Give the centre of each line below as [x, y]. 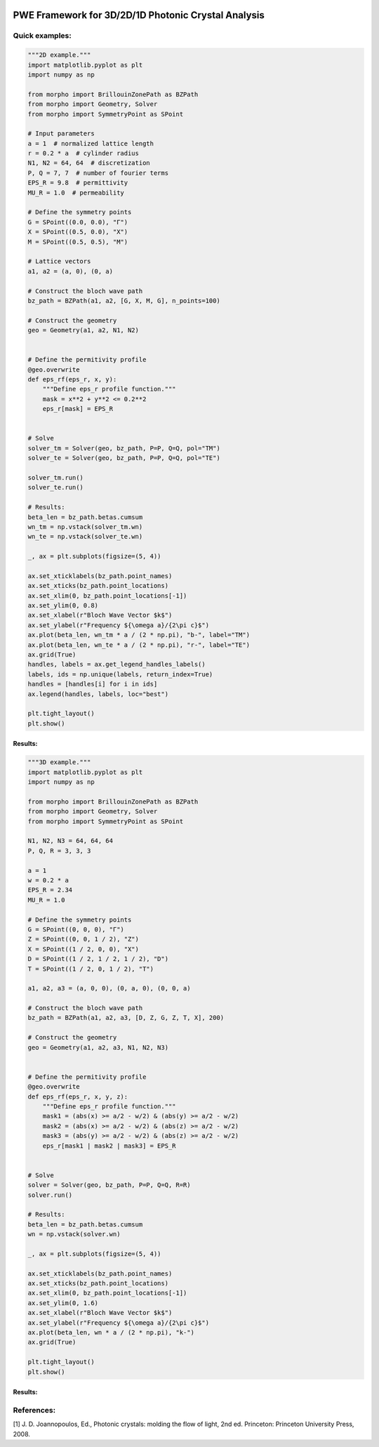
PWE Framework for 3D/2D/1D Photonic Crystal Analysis [139, 15]
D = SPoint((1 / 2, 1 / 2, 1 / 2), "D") [98, 959]
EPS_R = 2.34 [50, 890]
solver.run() [50, 1195]
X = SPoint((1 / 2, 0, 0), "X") [84, 949]
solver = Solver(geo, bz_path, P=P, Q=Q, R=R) [109, 1185]
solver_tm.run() [56, 477]
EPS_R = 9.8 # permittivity [78, 183]
